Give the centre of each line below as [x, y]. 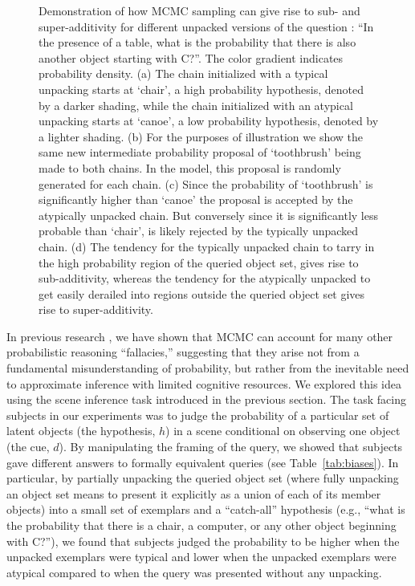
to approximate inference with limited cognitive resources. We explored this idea [204, 383]
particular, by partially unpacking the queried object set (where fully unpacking [203, 478]
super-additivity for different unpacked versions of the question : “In [206, 26]
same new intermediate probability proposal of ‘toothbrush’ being [200, 152]
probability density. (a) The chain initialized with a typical [183, 73]
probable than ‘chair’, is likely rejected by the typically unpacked [199, 231]
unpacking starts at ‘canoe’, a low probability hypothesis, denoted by [209, 121]
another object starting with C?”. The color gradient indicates [191, 57]
